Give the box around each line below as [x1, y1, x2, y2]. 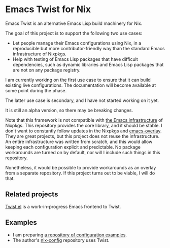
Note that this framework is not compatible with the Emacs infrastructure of [5, 117, 163, 123]
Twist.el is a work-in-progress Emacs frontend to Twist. [5, 203, 121, 209]
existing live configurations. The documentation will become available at [5, 82, 156, 88]
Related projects [5, 190, 58, 199]
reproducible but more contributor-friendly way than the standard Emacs [12, 45, 165, 51]
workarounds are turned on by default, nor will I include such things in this [5, 149, 161, 155]
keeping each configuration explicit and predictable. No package [5, 144, 141, 150]
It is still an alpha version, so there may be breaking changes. [5, 107, 133, 113]
